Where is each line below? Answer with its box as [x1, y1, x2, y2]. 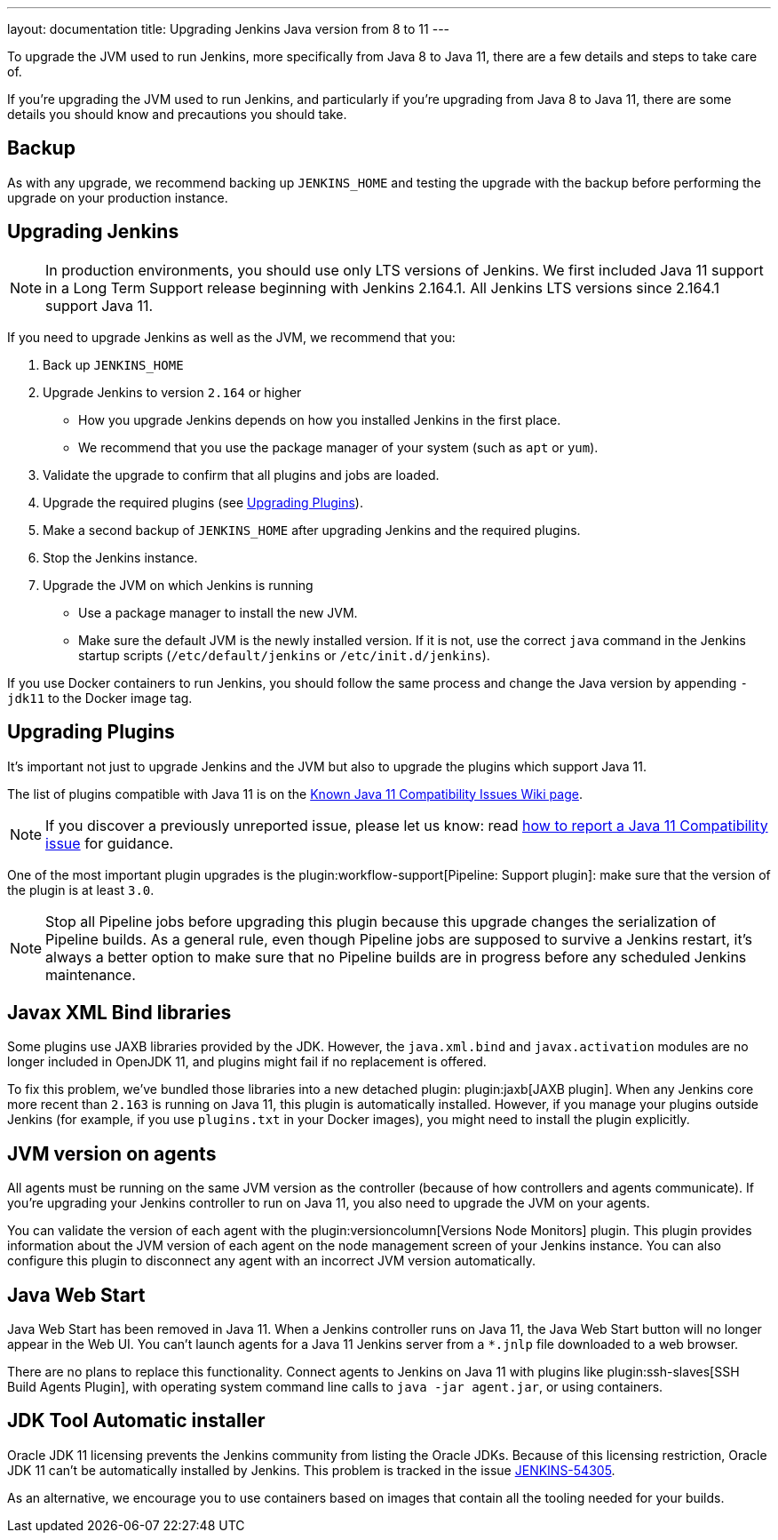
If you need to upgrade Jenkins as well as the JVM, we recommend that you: [7, 329, 456, 345]
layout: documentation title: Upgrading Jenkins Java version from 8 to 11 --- [7, 21, 450, 36]
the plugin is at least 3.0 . [7, 882, 155, 898]
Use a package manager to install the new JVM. [78, 604, 358, 620]
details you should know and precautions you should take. [7, 107, 347, 122]
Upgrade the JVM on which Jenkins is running [43, 577, 314, 593]
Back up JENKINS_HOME [43, 356, 184, 372]
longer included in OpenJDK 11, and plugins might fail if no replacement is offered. [7, 1054, 487, 1070]
